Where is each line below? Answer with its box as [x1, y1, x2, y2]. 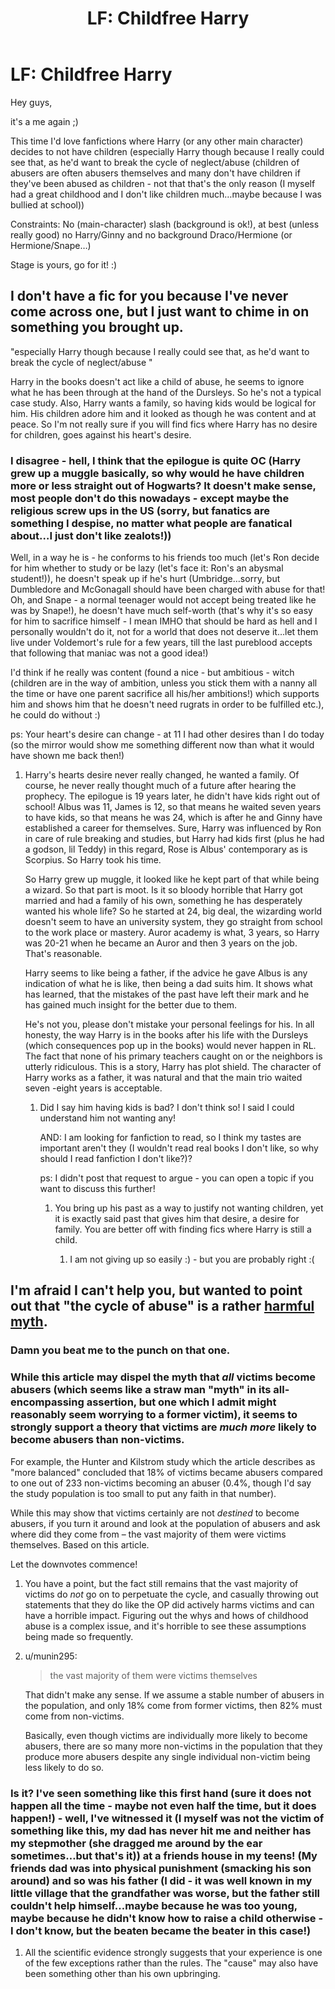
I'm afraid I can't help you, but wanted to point [10, 1282, 303, 1299]
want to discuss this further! [39, 1183, 156, 1195]
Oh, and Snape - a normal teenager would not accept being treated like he [10, 594, 317, 606]
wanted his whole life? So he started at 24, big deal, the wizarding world [24, 905, 323, 917]
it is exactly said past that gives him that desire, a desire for [54, 1213, 300, 1225]
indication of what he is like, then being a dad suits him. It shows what [24, 978, 313, 990]
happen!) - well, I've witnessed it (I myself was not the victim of [10, 1811, 325, 1825]
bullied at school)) [10, 198, 85, 211]
